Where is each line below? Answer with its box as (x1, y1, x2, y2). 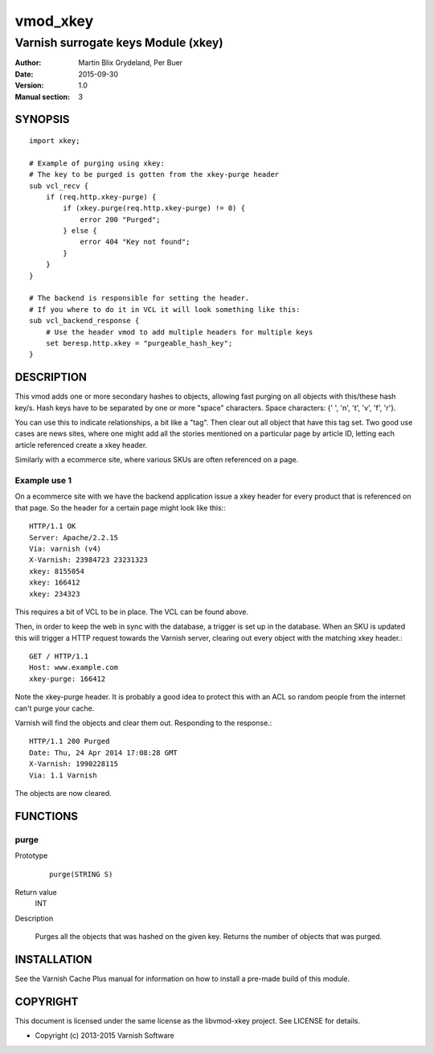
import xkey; (29, 136, 80, 145)
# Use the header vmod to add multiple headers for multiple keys (45, 327, 313, 337)
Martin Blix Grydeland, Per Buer (78, 58, 183, 68)
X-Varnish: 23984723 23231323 (29, 556, 149, 564)
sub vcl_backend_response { (29, 316, 140, 326)
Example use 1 (14, 475, 72, 486)
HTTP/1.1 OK (29, 522, 76, 531)
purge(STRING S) (49, 869, 113, 879)
